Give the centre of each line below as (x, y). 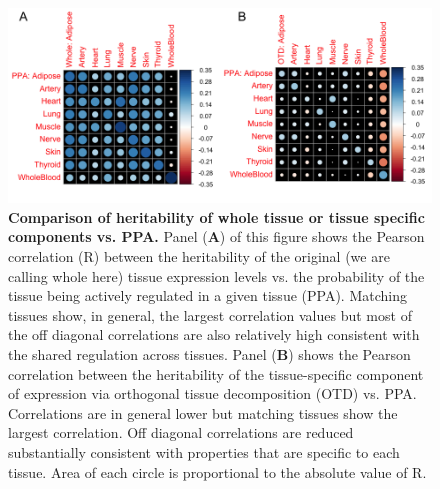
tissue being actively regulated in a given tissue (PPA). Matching (207, 295)
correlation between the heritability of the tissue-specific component (216, 373)
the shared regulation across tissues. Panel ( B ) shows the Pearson (209, 353)
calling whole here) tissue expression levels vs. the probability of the (216, 275)
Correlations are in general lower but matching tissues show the (203, 412)
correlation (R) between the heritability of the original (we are (199, 255)
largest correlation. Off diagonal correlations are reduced (181, 432)
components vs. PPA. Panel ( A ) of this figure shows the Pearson (216, 236)
